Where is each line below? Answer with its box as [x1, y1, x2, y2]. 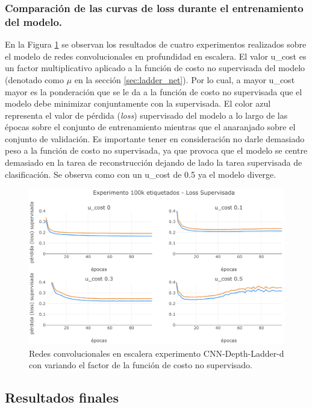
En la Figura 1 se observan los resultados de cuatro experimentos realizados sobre [5, 38, 307, 51]
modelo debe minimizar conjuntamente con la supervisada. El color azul [5, 97, 271, 110]
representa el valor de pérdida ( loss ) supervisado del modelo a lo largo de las [5, 108, 288, 121]
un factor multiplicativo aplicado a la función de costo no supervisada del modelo [5, 61, 305, 74]
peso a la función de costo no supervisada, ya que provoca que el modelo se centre [5, 144, 308, 157]
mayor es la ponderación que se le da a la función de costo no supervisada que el [5, 85, 302, 98]
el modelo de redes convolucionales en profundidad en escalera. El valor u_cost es [5, 49, 307, 62]
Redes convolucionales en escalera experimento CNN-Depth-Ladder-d [29, 347, 284, 359]
